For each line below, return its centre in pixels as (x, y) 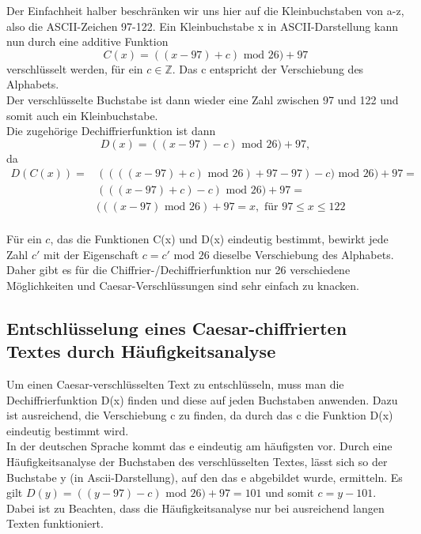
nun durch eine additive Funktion (87, 41)
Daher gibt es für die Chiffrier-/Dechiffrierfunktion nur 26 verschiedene (178, 270)
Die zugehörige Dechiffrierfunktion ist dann (111, 131)
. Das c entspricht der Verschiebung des (268, 68)
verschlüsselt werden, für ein (75, 68)
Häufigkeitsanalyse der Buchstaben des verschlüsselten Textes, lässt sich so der (197, 461)
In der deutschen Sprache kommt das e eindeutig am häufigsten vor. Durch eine (199, 446)
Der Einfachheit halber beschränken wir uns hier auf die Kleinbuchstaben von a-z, (205, 10)
